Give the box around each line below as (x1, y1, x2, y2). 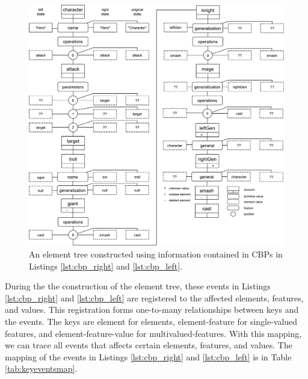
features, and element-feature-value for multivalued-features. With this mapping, (5, 327, 302, 339)
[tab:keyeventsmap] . (5, 362, 78, 375)
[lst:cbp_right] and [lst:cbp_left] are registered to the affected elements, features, (5, 291, 304, 304)
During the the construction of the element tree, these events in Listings (5, 280, 271, 292)
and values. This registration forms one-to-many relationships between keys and (5, 303, 299, 316)
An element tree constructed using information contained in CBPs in (29, 247, 283, 260)
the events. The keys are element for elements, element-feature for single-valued (5, 315, 298, 327)
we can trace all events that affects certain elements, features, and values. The (5, 339, 292, 351)
